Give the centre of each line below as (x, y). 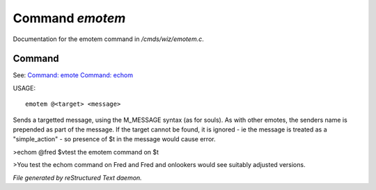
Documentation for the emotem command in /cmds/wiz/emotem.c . (109, 39)
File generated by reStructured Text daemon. (77, 177)
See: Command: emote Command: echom (73, 75)
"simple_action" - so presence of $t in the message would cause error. (114, 139)
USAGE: (24, 88)
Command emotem (69, 18)
